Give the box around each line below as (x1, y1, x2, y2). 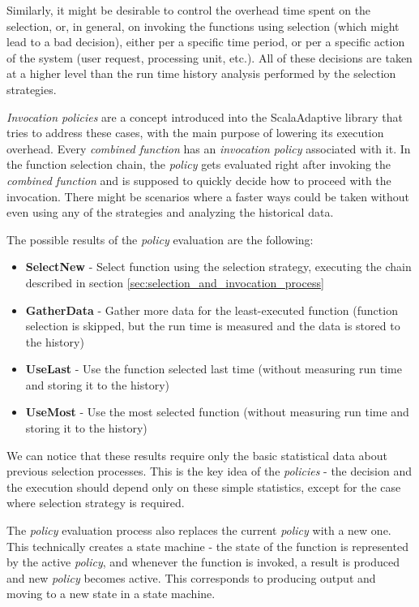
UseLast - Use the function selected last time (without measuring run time (25, 360, 402, 377)
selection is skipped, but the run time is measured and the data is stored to (25, 317, 400, 334)
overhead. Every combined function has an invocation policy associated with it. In (6, 140, 411, 157)
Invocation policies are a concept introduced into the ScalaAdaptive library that (6, 108, 404, 125)
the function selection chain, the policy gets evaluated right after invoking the (6, 156, 391, 173)
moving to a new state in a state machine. (6, 585, 216, 602)
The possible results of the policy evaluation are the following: (6, 230, 314, 248)
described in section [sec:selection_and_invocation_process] (25, 273, 324, 291)
